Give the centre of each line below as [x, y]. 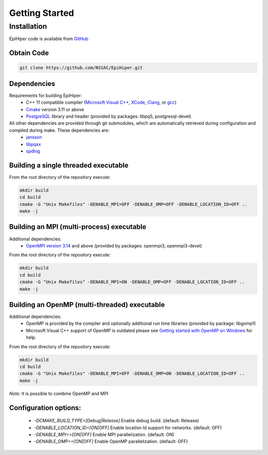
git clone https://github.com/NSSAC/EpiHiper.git [81, 68]
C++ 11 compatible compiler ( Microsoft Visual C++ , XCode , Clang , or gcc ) [101, 102]
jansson [34, 137]
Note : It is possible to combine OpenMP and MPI [59, 393]
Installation [28, 26]
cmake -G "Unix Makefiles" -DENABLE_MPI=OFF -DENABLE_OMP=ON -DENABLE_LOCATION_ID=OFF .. [132, 374]
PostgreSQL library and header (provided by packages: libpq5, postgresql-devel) [109, 116]
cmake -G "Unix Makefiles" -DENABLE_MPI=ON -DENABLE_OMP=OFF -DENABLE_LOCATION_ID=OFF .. [132, 282]
